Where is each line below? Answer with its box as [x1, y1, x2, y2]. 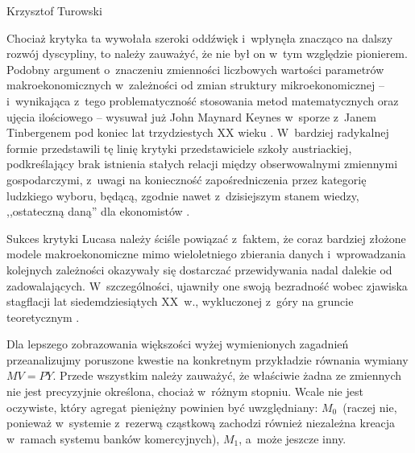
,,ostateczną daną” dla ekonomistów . [6, 203, 190, 220]
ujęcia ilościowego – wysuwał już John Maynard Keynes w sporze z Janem [6, 108, 376, 125]
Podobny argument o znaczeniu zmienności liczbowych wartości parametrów [6, 60, 384, 77]
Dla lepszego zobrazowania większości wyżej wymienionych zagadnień [6, 336, 349, 352]
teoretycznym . [6, 308, 80, 325]
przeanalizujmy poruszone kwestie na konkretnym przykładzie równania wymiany [6, 351, 409, 368]
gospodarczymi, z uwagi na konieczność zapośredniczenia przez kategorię [6, 171, 367, 187]
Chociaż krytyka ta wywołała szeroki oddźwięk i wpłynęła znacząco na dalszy [6, 29, 393, 46]
